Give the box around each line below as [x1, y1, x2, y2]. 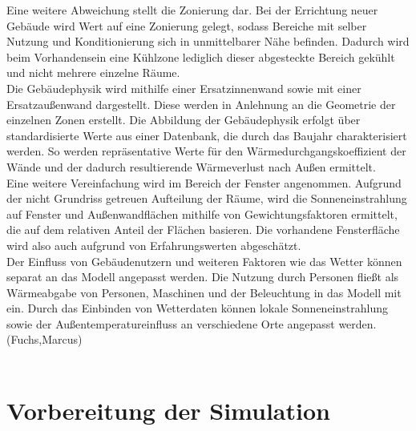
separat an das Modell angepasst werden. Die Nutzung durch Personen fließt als [6, 268, 399, 285]
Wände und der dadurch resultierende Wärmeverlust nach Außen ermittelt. [6, 158, 376, 175]
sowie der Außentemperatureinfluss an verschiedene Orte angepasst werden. [6, 315, 377, 332]
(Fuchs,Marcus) [6, 331, 83, 348]
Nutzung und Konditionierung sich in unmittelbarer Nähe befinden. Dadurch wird [6, 33, 410, 50]
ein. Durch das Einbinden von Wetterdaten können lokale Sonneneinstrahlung [6, 300, 388, 316]
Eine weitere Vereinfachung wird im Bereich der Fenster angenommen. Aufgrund [6, 174, 402, 191]
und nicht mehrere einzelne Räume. [6, 64, 180, 81]
